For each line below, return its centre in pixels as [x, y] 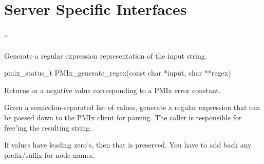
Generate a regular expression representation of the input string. [106, 55]
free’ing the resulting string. [48, 127]
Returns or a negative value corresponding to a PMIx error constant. [112, 90]
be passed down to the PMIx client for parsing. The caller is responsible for [123, 117]
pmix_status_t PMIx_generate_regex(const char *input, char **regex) [118, 73]
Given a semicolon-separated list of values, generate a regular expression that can [132, 107]
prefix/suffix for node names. [50, 154]
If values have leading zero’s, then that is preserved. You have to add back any [128, 145]
